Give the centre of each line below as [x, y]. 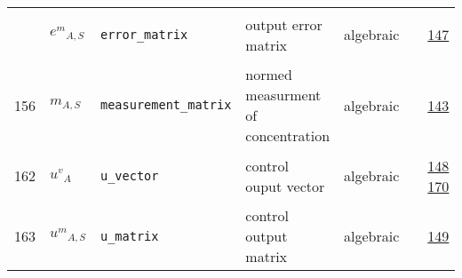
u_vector [130, 175]
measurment [283, 95]
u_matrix [130, 236]
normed [269, 74]
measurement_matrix [166, 105]
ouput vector [285, 186]
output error [284, 24]
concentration [288, 135]
